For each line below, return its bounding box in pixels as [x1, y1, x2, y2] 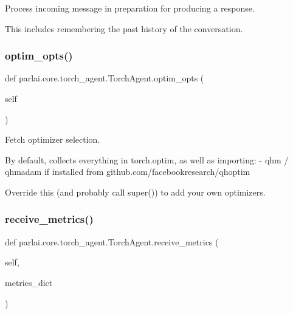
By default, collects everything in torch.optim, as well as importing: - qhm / [5, 153, 289, 166]
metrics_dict [5, 276, 53, 288]
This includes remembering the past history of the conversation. [5, 22, 243, 35]
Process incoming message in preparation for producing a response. [5, 2, 255, 14]
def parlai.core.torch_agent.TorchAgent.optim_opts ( [5, 72, 204, 84]
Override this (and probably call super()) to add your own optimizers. [5, 185, 266, 198]
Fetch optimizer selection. [5, 133, 100, 146]
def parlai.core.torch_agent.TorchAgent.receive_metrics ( [5, 235, 219, 248]
